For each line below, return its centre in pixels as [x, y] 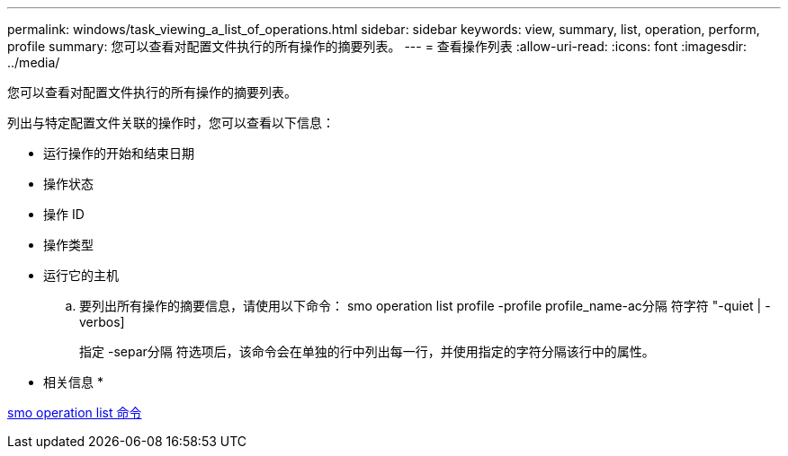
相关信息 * [73, 382]
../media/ [34, 62]
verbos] [102, 322]
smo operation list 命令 [75, 412]
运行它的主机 [81, 275]
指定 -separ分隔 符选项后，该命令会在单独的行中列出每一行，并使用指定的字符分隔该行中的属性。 [367, 351]
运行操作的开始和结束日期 [119, 153]
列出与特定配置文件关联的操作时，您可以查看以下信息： [171, 123]
